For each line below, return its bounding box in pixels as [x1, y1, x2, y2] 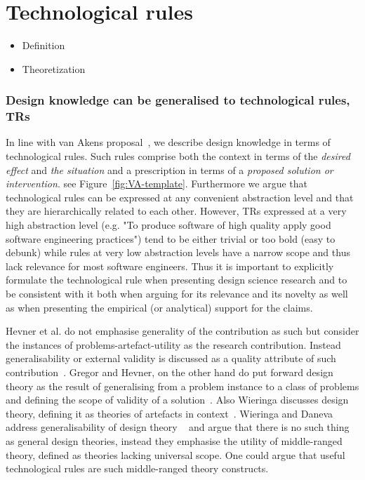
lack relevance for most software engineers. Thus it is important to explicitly [6, 258, 334, 273]
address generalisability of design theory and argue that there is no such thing [6, 420, 350, 434]
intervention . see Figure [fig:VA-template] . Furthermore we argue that [6, 176, 307, 191]
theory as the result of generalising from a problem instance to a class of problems [6, 378, 359, 393]
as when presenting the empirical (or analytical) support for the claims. [6, 300, 313, 314]
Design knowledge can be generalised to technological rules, [6, 91, 350, 109]
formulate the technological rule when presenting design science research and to [6, 272, 347, 287]
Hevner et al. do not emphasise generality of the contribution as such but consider [6, 324, 359, 338]
